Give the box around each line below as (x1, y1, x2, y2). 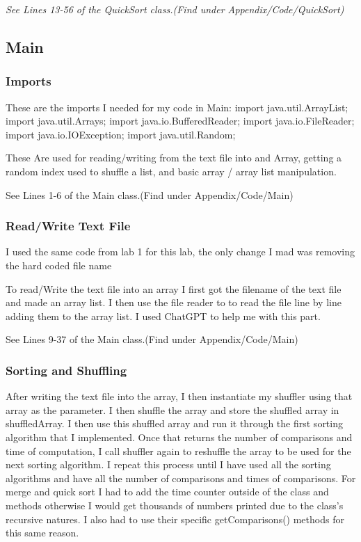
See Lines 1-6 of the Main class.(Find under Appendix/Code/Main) (6, 187, 294, 202)
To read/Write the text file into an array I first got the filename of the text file (6, 281, 342, 296)
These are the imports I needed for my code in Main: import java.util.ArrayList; (6, 99, 348, 114)
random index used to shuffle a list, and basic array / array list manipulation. (6, 164, 337, 178)
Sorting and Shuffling (6, 361, 127, 378)
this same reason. (6, 525, 79, 540)
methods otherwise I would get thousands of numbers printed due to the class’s (6, 497, 344, 512)
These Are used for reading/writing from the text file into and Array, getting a (6, 150, 342, 165)
